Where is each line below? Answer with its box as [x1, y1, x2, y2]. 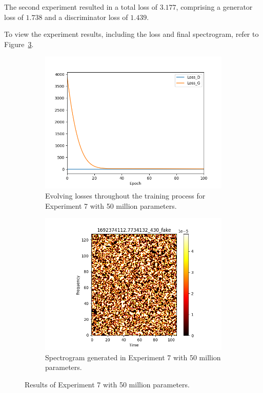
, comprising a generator [176, 2, 253, 12]
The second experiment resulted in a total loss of [4, 2, 158, 12]
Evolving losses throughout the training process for [45, 190, 206, 201]
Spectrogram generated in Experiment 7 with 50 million [45, 352, 221, 362]
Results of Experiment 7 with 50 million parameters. [25, 379, 190, 389]
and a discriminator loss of [45, 11, 128, 22]
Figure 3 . [4, 38, 34, 49]
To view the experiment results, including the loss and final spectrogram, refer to [4, 29, 259, 39]
